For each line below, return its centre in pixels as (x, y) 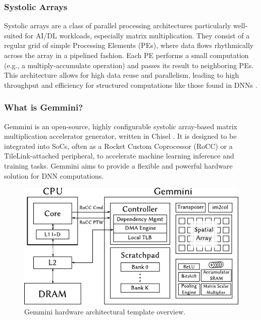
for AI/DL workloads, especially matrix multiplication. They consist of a (137, 35)
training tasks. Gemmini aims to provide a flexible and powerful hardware (118, 165)
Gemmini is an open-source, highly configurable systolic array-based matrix (121, 126)
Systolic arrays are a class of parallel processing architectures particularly (118, 25)
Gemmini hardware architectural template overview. (105, 312)
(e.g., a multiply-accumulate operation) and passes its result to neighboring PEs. (129, 65)
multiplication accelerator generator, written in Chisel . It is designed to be (120, 136)
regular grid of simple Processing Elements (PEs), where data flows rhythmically (129, 45)
